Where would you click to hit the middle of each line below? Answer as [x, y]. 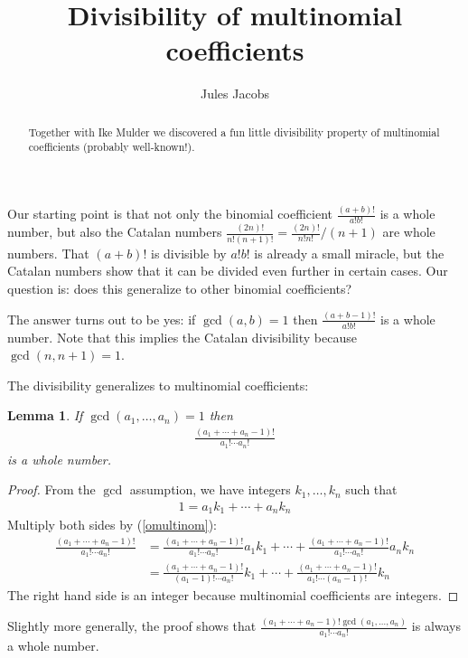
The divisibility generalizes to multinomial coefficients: [158, 385]
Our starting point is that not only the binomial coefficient [170, 214]
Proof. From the [51, 489]
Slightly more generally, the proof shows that [132, 626]
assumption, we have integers [210, 489]
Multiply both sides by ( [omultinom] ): [112, 525]
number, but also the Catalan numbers [115, 232]
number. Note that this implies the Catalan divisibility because [182, 337]
